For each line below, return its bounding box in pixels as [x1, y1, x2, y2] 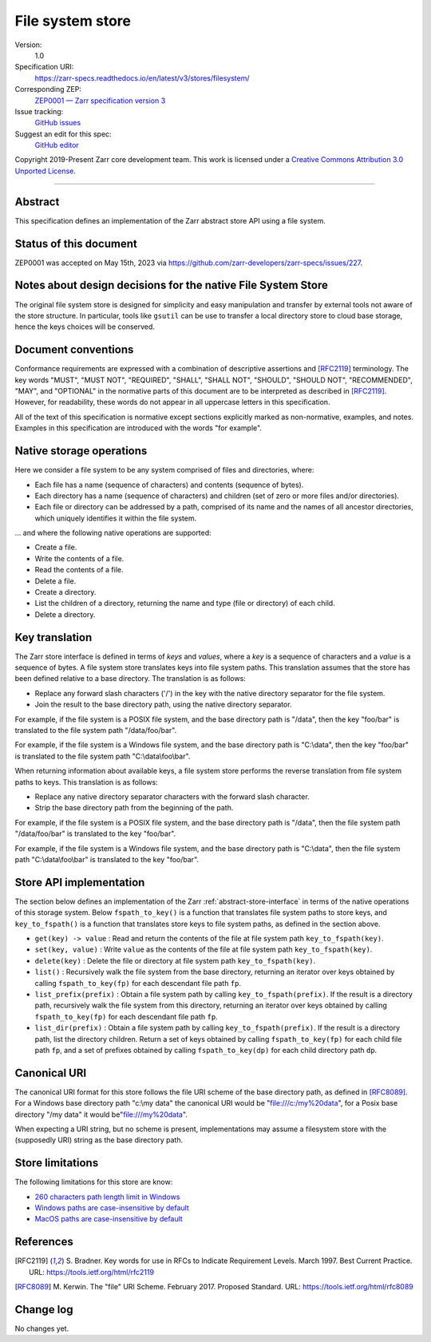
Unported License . [14, 166, 76, 176]
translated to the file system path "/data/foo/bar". [14, 726, 177, 735]
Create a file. [34, 543, 77, 552]
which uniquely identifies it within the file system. [34, 513, 197, 523]
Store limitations [14, 1156, 99, 1170]
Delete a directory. [34, 609, 96, 619]
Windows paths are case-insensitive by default [34, 1203, 189, 1213]
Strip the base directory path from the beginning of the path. [34, 803, 234, 813]
